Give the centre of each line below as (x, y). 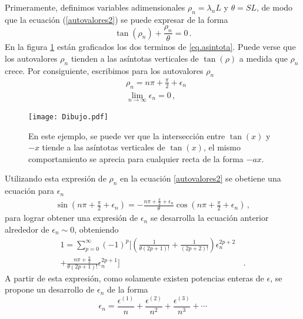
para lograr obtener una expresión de (71, 218)
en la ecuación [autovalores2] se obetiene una (201, 178)
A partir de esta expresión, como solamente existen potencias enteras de (134, 278)
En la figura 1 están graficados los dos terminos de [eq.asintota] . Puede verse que (150, 47)
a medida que (263, 58)
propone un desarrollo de (50, 289)
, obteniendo (96, 229)
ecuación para (30, 191)
